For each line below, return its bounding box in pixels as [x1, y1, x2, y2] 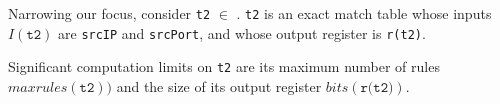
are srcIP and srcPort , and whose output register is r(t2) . [58, 22, 426, 43]
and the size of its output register [116, 75, 322, 96]
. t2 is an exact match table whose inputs [236, 3, 492, 23]
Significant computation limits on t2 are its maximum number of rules [8, 56, 440, 77]
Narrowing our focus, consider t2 [8, 3, 211, 23]
